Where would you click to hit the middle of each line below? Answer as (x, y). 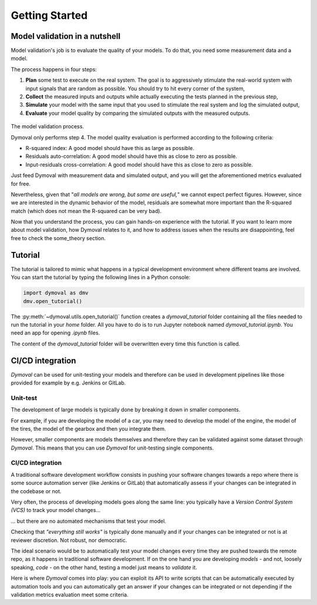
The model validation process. (48, 127)
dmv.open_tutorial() (53, 301)
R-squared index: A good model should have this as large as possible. (110, 148)
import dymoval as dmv (56, 293)
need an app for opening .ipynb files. (55, 333)
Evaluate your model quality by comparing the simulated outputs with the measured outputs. (138, 113)
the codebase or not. (36, 491)
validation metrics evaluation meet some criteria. (70, 594)
